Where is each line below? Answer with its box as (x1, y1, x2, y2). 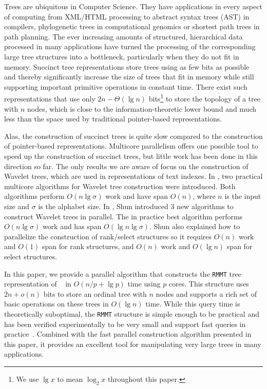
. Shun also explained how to (149, 221, 240, 232)
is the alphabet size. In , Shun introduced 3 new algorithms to (38, 200, 234, 211)
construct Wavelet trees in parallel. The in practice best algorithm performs (4, 211, 243, 221)
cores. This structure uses (168, 278, 249, 289)
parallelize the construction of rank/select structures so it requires (4, 231, 212, 241)
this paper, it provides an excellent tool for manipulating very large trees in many (4, 338, 261, 349)
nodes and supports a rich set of (156, 288, 257, 299)
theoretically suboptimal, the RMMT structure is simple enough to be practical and (4, 308, 259, 319)
